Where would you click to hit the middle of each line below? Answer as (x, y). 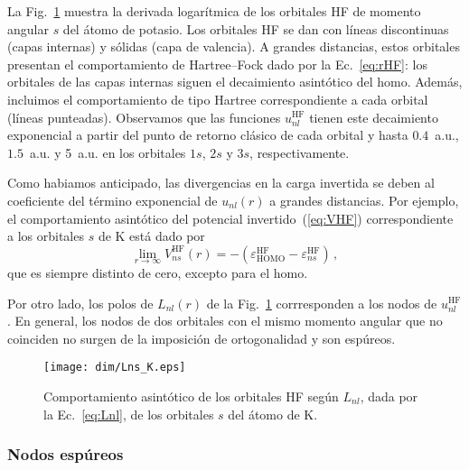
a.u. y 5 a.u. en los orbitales (108, 152)
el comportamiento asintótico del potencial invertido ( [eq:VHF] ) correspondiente (230, 218)
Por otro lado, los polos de (80, 303)
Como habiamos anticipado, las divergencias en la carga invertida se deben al (221, 183)
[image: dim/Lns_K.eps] (115, 368)
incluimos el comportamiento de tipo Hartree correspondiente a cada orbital (218, 99)
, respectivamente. (300, 152)
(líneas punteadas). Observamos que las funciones (144, 117)
